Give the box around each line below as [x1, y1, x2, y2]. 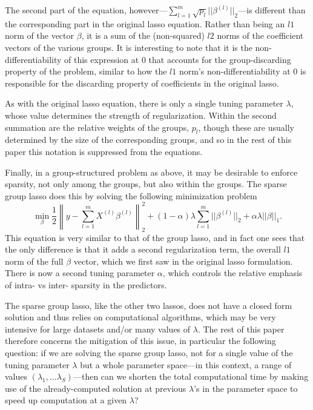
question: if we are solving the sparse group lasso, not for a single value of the [5, 346, 293, 359]
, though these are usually [198, 121, 294, 133]
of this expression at [64, 53, 139, 65]
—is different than [238, 4, 306, 16]
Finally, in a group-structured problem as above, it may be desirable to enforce [5, 165, 298, 178]
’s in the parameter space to [194, 382, 298, 394]
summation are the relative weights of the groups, [5, 121, 189, 133]
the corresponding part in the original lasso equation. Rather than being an [5, 17, 285, 30]
